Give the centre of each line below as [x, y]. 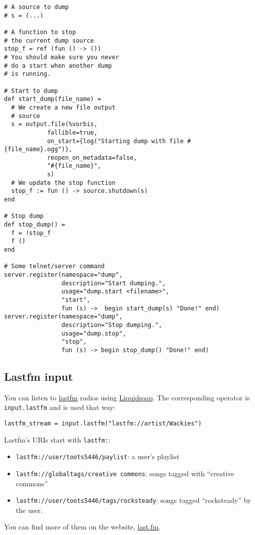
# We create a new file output [63, 107]
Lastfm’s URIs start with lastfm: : [57, 439]
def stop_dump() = [35, 225]
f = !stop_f [31, 233]
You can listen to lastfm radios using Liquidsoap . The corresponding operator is [127, 397]
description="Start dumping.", [114, 283]
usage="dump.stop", [94, 333]
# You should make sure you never [62, 57]
